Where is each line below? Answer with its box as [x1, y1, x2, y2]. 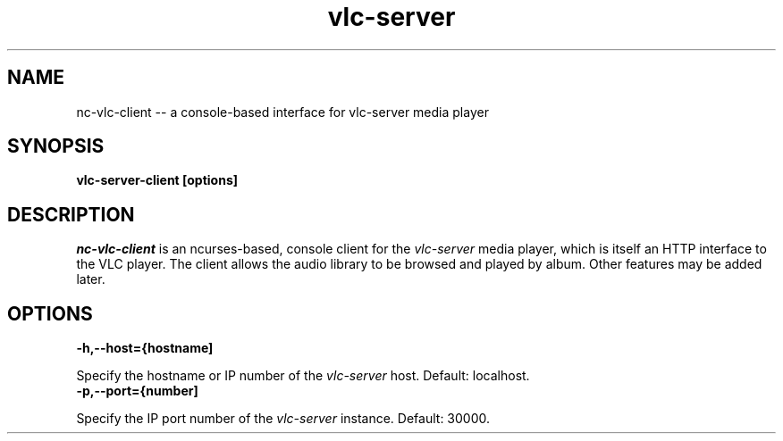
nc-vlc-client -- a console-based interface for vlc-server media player [76, 104, 489, 120]
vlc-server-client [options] [76, 172, 238, 188]
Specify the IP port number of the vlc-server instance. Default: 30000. [76, 411, 491, 427]
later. [76, 271, 105, 287]
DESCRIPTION [7, 203, 135, 226]
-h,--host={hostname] [76, 340, 214, 356]
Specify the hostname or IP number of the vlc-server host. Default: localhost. [76, 368, 530, 384]
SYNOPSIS [7, 135, 105, 158]
